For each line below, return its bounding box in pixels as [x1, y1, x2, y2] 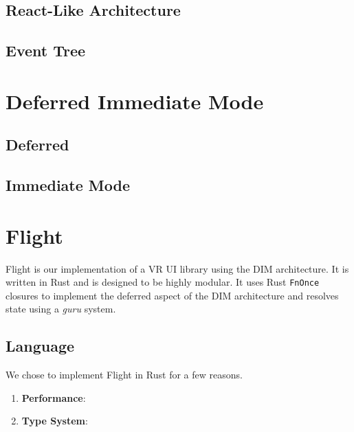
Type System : [21, 413, 88, 428]
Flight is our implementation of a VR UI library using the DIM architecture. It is [5, 261, 349, 275]
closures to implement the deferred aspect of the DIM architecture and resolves [5, 288, 339, 302]
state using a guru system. [5, 302, 116, 316]
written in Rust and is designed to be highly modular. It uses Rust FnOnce [5, 275, 320, 289]
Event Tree [5, 40, 86, 61]
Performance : [21, 390, 86, 405]
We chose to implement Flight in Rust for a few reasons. [5, 367, 243, 382]
